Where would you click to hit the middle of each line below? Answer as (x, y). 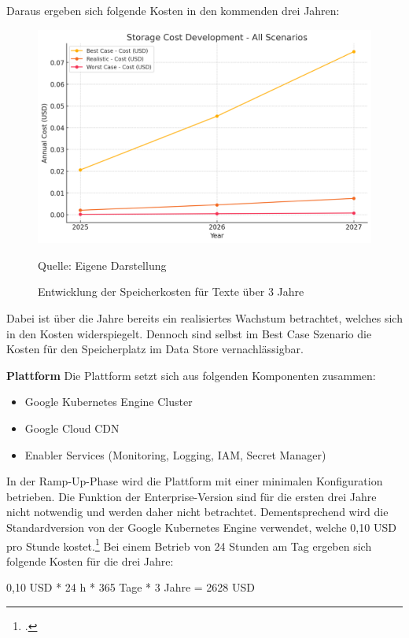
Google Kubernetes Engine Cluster (109, 402)
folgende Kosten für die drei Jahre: (90, 561)
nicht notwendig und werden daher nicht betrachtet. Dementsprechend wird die (197, 512)
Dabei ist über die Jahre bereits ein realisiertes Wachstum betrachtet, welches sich (204, 318)
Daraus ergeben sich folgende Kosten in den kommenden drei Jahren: (173, 10)
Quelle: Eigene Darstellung (102, 265)
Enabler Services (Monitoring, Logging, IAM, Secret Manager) (175, 454)
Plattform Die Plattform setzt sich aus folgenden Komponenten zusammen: (191, 375)
